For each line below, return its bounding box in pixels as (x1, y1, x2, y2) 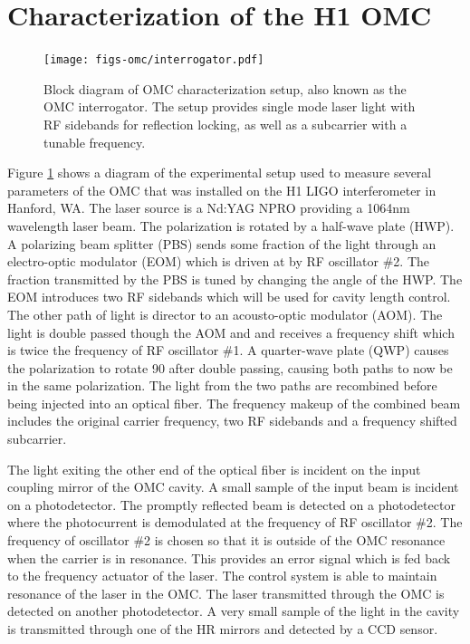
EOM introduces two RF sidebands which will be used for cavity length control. (7, 287, 451, 306)
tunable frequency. (43, 132, 146, 151)
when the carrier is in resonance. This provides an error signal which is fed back (7, 548, 451, 567)
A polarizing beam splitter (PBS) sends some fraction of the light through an (7, 234, 436, 253)
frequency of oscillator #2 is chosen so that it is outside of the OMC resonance (7, 531, 446, 550)
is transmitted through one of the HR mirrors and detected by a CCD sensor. (7, 620, 438, 638)
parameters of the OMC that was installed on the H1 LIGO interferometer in (7, 180, 436, 199)
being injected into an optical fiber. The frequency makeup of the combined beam (7, 393, 461, 412)
